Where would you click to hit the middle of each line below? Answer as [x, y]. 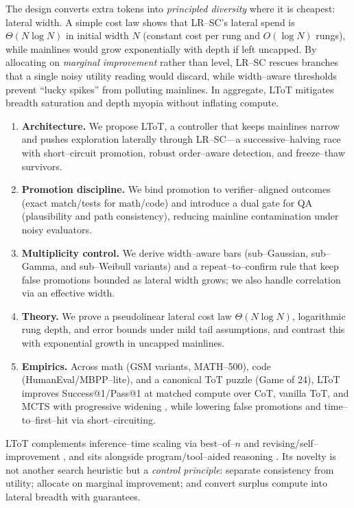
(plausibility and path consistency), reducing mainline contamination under [180, 216]
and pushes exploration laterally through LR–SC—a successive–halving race [181, 139]
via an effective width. [68, 293]
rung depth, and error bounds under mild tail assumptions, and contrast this [183, 329]
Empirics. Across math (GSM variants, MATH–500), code [146, 366]
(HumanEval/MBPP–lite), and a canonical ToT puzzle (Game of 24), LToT [181, 379]
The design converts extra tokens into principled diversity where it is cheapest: [170, 8]
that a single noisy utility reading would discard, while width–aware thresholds [171, 75]
